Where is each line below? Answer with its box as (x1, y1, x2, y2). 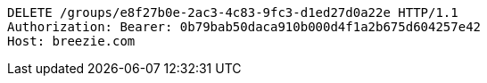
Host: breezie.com (7, 34, 136, 48)
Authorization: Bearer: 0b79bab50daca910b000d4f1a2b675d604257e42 (7, 20, 482, 34)
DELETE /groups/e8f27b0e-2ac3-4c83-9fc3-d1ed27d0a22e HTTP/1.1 (7, 5, 458, 20)
